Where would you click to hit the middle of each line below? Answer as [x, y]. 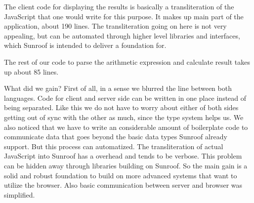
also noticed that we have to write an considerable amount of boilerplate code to [126, 127]
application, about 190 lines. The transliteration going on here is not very [115, 26]
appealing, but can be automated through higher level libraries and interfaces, [122, 35]
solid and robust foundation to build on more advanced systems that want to [121, 175]
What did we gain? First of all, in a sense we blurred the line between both [118, 88]
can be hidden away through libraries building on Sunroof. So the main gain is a [126, 165]
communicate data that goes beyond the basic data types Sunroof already [116, 137]
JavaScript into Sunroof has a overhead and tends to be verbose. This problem [123, 156]
